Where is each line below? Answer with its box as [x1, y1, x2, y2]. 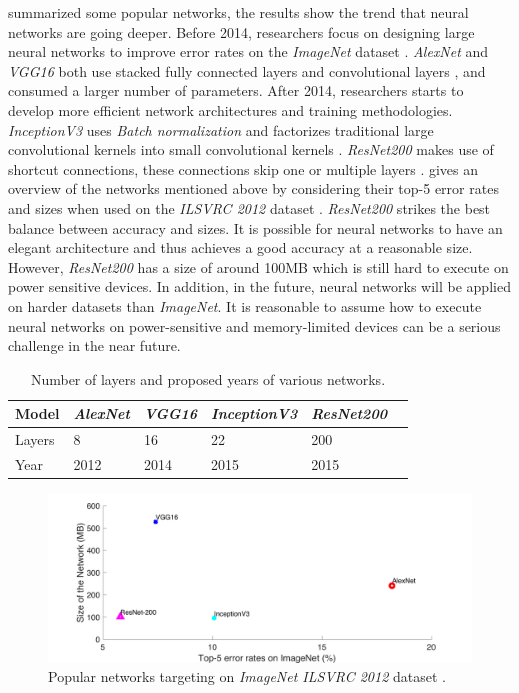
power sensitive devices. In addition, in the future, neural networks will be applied [8, 276, 511, 297]
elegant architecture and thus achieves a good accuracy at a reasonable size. [8, 237, 473, 258]
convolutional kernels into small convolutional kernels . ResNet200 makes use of [8, 139, 494, 160]
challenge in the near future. [8, 335, 181, 356]
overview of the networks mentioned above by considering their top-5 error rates [8, 178, 499, 199]
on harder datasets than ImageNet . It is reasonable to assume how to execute [8, 295, 482, 316]
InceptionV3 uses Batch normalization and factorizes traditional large [8, 119, 434, 140]
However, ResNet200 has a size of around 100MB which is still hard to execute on [8, 256, 509, 277]
